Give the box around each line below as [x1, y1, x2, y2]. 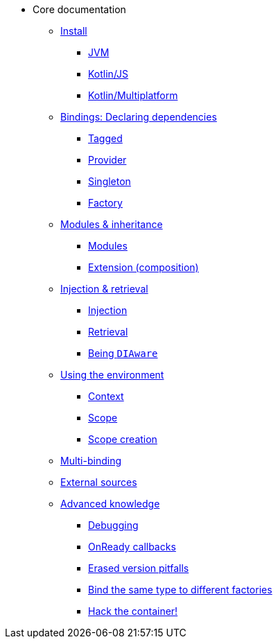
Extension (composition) [88, 261, 199, 273]
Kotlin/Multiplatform [88, 89, 178, 101]
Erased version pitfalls [88, 562, 189, 574]
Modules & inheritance [60, 218, 163, 230]
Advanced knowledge [60, 498, 160, 510]
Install [60, 25, 87, 37]
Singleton [88, 175, 131, 187]
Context [88, 390, 124, 402]
